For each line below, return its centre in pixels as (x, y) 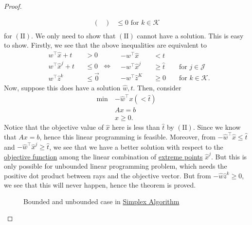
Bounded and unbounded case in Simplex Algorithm (101, 201)
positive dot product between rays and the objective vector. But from (108, 175)
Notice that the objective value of (54, 127)
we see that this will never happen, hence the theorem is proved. (100, 185)
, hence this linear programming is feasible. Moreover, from (127, 136)
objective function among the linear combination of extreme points (103, 156)
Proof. (13, 6)
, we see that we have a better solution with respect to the (136, 147)
